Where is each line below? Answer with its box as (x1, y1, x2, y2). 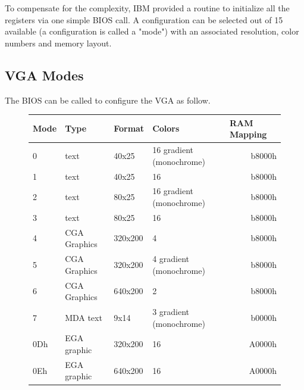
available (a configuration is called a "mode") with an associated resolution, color (5, 25, 299, 38)
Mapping (229, 128, 267, 141)
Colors (152, 122, 180, 135)
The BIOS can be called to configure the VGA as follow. (5, 93, 211, 106)
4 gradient (152, 252, 190, 265)
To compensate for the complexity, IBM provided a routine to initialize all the (5, 2, 290, 14)
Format (114, 122, 145, 135)
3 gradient (152, 305, 190, 317)
